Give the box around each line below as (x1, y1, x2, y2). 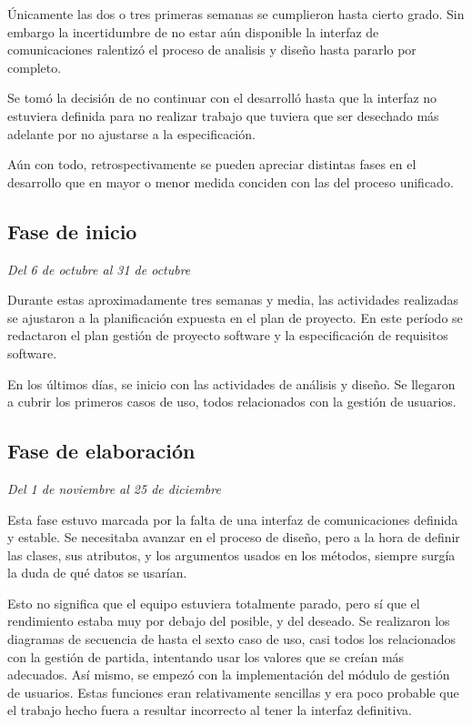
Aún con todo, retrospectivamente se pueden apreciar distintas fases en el (7, 155, 417, 174)
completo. (7, 57, 62, 76)
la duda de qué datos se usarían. (7, 563, 187, 582)
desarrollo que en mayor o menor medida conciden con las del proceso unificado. (7, 172, 454, 191)
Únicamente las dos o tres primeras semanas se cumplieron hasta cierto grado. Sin (7, 5, 465, 23)
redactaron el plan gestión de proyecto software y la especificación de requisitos (7, 326, 448, 345)
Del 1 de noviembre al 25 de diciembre (7, 478, 221, 498)
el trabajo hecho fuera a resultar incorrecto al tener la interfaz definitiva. (7, 700, 412, 720)
